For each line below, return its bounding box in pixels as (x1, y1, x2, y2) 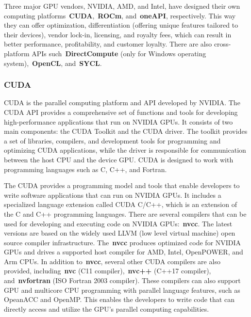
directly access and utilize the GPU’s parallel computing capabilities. (4, 303, 209, 314)
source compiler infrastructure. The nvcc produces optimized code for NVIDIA (4, 237, 241, 247)
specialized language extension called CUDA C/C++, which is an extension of (4, 199, 237, 209)
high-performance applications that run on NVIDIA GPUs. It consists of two (4, 116, 233, 127)
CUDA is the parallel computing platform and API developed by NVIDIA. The (4, 97, 240, 108)
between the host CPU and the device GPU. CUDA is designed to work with (4, 154, 234, 164)
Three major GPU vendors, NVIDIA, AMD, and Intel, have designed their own (4, 1, 240, 11)
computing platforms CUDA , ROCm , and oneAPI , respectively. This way (4, 10, 236, 20)
